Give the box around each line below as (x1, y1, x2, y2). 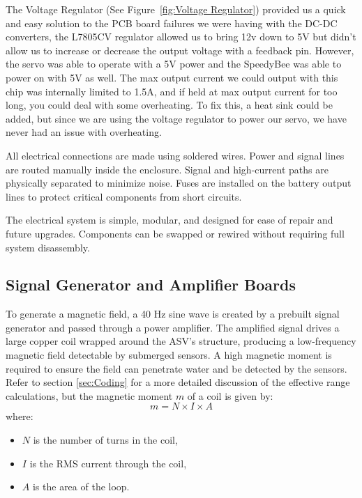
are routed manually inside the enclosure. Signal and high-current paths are (6, 162, 329, 176)
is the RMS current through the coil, (29, 456, 187, 470)
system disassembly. (6, 240, 90, 254)
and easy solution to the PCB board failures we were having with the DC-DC (6, 15, 338, 30)
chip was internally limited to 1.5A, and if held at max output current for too (6, 84, 338, 98)
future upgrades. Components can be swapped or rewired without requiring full (6, 226, 345, 240)
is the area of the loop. (32, 479, 130, 494)
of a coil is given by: (187, 388, 273, 403)
